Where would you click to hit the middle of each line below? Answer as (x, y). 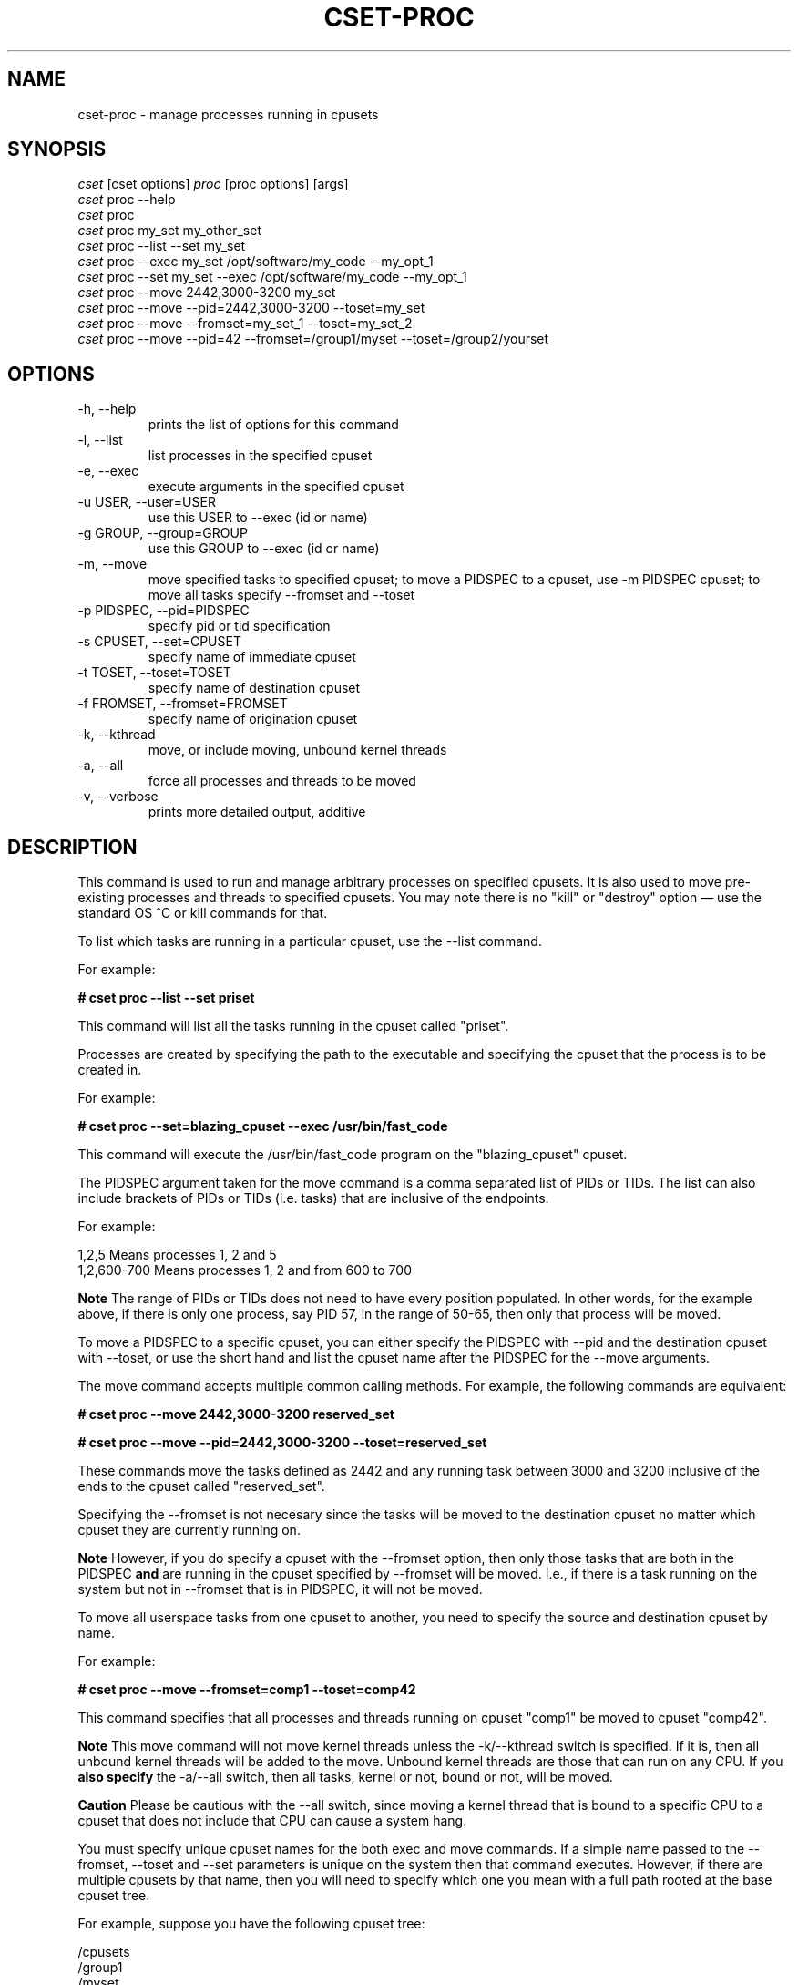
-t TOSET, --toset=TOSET (154, 673)
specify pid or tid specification (239, 626)
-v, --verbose (118, 797)
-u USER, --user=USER (147, 502)
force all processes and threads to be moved (282, 781)
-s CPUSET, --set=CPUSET (159, 642)
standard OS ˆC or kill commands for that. (203, 913)
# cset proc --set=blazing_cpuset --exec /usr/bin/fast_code (263, 1126)
